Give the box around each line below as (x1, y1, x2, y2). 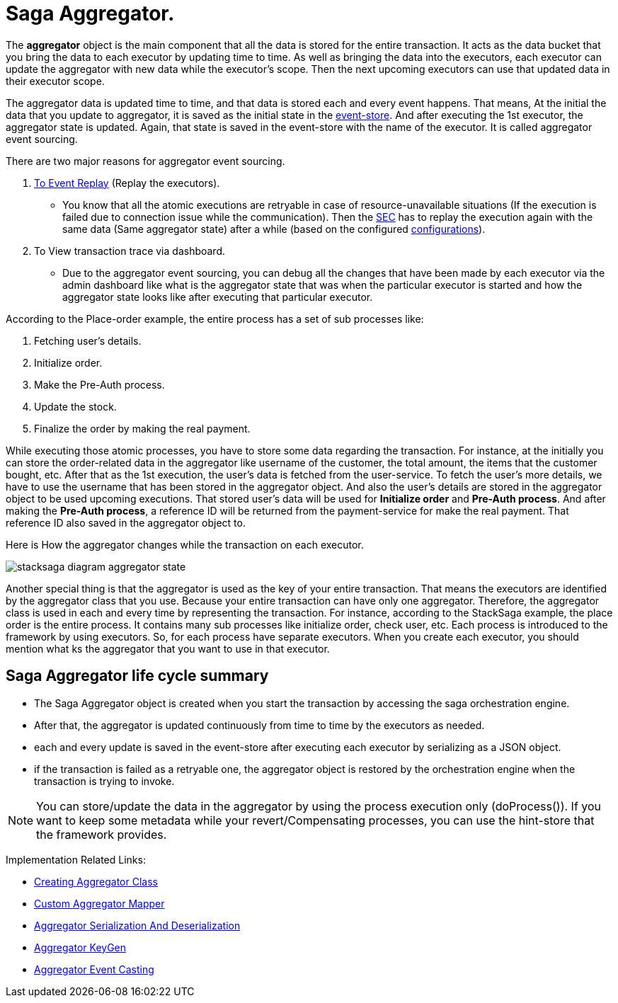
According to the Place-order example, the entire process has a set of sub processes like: (6, 312, 424, 325)
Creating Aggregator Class (34, 875, 158, 888)
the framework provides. (36, 827, 167, 842)
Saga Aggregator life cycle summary (6, 667, 269, 685)
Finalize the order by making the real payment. (34, 422, 251, 435)
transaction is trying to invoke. (34, 774, 175, 787)
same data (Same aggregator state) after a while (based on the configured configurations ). (62, 222, 486, 235)
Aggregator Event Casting (34, 963, 154, 975)
